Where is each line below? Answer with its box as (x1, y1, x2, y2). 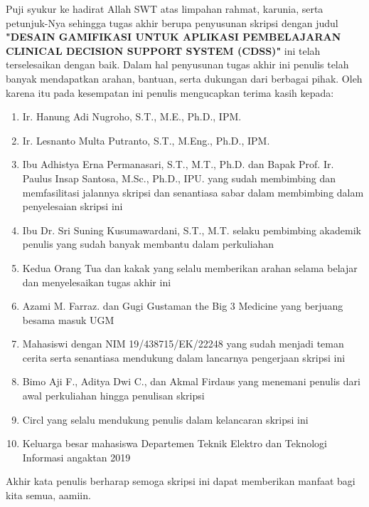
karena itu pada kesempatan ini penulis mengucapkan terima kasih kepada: (6, 85, 334, 100)
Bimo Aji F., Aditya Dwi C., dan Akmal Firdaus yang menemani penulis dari (22, 374, 360, 389)
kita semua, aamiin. (6, 488, 91, 503)
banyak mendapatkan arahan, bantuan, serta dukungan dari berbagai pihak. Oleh (6, 70, 363, 85)
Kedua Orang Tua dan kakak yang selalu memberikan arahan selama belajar (22, 260, 358, 275)
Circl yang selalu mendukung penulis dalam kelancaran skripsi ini (22, 412, 309, 427)
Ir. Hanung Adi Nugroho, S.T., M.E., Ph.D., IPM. (22, 109, 242, 124)
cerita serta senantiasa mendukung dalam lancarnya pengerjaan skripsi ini (22, 350, 346, 365)
